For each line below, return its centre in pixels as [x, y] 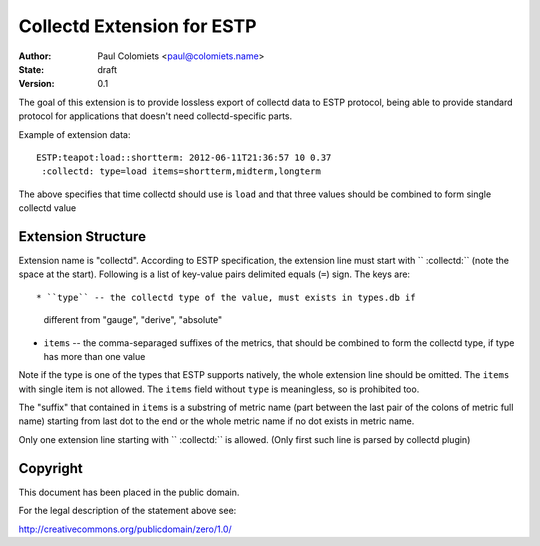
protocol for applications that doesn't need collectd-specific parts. [155, 116]
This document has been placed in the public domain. [129, 492]
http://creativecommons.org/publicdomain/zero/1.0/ [125, 529]
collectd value [47, 208]
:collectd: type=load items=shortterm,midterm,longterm [181, 171]
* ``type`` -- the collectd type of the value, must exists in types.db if [226, 297]
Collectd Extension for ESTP [137, 26]
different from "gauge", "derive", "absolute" [133, 320]
